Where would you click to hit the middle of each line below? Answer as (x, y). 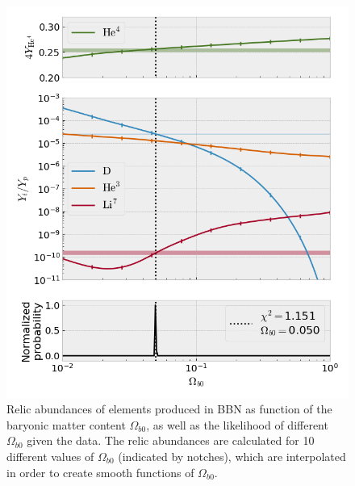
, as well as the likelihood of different (237, 424)
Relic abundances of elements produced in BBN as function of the (169, 409)
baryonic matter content (66, 424)
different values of (50, 456)
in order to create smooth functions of (100, 472)
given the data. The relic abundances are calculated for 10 (171, 440)
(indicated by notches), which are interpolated (232, 456)
